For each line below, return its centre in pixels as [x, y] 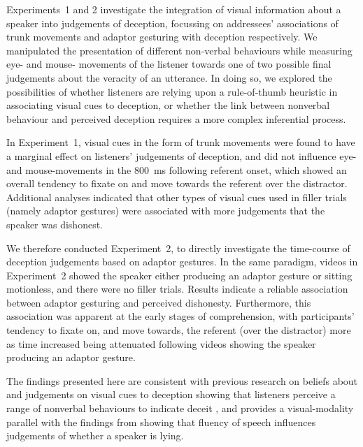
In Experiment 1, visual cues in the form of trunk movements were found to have [181, 142]
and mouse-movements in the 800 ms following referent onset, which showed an [177, 169]
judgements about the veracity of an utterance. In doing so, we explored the [169, 77]
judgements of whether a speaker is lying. [95, 435]
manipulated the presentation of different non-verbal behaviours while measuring [179, 50]
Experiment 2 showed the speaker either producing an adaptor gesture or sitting [179, 275]
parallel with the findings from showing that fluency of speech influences [161, 422]
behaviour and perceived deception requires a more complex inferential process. [176, 118]
